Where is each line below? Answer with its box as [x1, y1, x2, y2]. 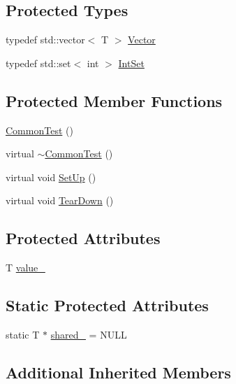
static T [6, 327, 40, 341]
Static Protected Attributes [6, 294, 209, 316]
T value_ [6, 260, 45, 275]
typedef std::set [6, 55, 71, 70]
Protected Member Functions [6, 90, 223, 111]
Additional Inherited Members [6, 361, 231, 383]
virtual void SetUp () [6, 169, 96, 184]
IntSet [118, 55, 145, 70]
